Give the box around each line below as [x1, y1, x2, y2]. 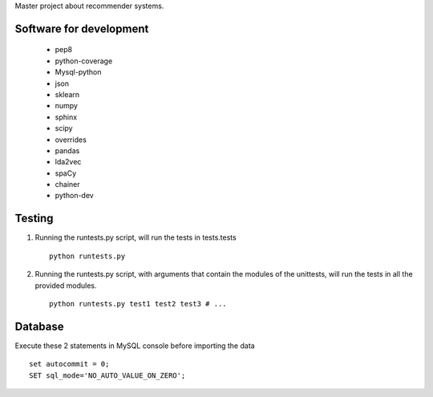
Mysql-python [55, 67, 102, 77]
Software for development [14, 22, 149, 35]
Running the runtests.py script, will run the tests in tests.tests [34, 233, 237, 242]
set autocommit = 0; [29, 359, 110, 369]
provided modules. [34, 281, 97, 290]
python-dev [55, 191, 94, 201]
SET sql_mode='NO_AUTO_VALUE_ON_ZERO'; [29, 371, 186, 380]
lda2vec [55, 157, 82, 167]
